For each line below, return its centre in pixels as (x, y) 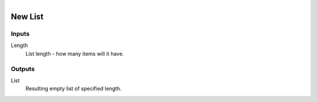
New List (27, 17)
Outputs (23, 69)
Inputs (20, 33)
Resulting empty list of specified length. (73, 89)
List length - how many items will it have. (75, 53)
